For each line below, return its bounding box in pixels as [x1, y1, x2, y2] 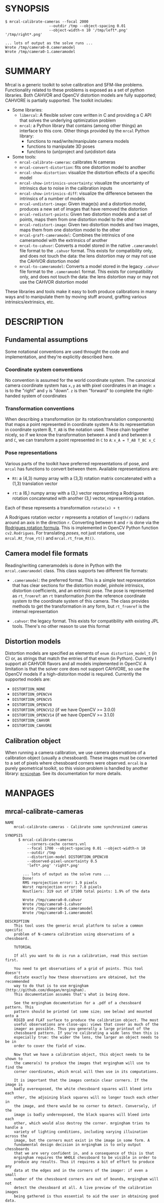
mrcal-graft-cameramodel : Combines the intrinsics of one [19, 232, 135, 238]
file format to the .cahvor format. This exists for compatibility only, [19, 247, 153, 253]
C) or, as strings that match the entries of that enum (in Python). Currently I [5, 656, 157, 662]
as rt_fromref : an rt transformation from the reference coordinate [12, 592, 146, 599]
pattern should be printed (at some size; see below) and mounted [14, 1009, 152, 1014]
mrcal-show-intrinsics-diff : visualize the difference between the [19, 190, 153, 196]
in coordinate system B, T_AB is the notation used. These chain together [5, 427, 149, 432]
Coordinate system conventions [5, 366, 83, 373]
